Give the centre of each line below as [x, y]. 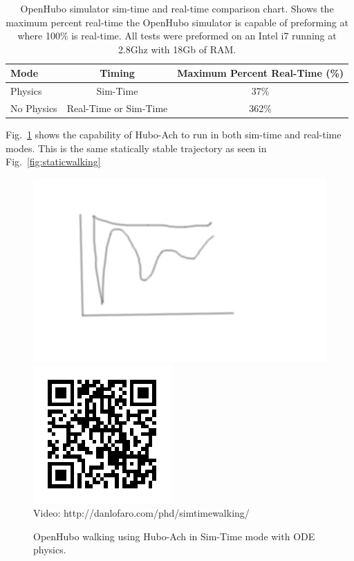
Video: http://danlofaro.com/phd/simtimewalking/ [141, 513]
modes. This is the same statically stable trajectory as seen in [136, 148]
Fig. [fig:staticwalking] [53, 162]
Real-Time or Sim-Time [117, 108]
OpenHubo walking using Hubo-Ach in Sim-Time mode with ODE [174, 536]
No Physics [34, 108]
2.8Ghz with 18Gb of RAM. [177, 49]
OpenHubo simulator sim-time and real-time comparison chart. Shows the [177, 8]
